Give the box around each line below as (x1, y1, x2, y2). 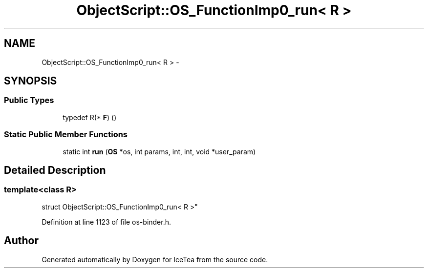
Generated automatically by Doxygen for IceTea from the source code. (42, 255, 268, 264)
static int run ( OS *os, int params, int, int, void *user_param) (63, 147, 256, 156)
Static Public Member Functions (4, 129, 128, 140)
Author (4, 234, 39, 247)
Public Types (4, 95, 54, 105)
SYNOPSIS (4, 75, 57, 87)
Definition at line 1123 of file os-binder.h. (42, 217, 171, 226)
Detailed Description (4, 164, 106, 176)
